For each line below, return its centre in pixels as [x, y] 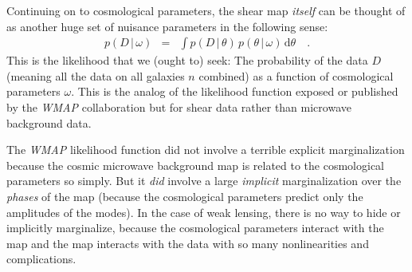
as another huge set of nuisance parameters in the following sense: [167, 26]
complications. [41, 259]
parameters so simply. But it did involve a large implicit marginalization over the [204, 181]
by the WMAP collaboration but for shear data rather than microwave [179, 107]
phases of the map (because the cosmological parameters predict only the [185, 196]
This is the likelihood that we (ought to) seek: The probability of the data [187, 60]
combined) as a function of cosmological [296, 75]
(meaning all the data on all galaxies [96, 75]
